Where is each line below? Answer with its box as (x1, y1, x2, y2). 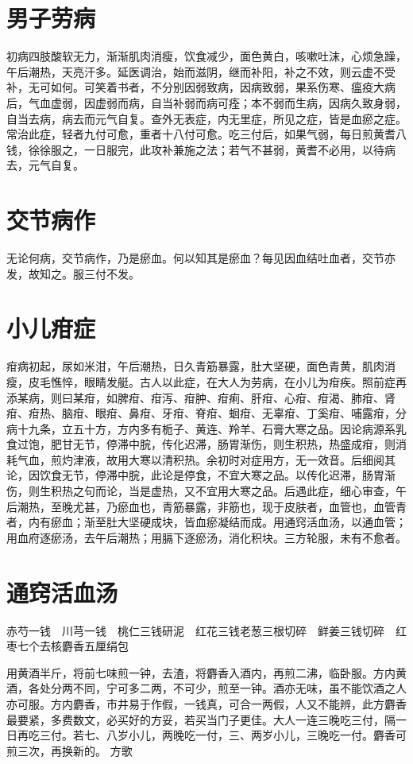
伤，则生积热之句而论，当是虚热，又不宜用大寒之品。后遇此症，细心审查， (6, 483, 396, 499)
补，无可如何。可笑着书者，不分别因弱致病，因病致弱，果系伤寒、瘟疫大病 (6, 79, 396, 95)
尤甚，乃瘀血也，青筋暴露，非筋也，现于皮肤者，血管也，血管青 (72, 498, 407, 514)
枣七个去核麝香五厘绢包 (6, 638, 129, 654)
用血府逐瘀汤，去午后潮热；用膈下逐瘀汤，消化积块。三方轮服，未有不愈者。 (6, 529, 407, 545)
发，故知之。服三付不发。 (6, 265, 140, 281)
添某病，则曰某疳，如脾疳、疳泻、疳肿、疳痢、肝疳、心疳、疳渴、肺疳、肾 (6, 389, 396, 405)
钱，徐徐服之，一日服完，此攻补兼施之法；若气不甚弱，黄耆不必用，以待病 (6, 141, 396, 157)
